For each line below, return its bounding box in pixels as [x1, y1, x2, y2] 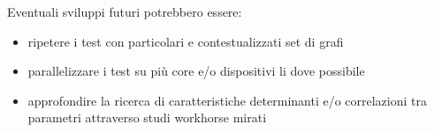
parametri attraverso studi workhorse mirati [27, 108, 267, 127]
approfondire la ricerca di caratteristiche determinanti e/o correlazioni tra [27, 91, 428, 109]
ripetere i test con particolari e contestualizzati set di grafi [27, 32, 344, 50]
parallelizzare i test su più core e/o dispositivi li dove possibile [27, 62, 365, 80]
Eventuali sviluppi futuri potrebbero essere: [7, 3, 242, 20]
